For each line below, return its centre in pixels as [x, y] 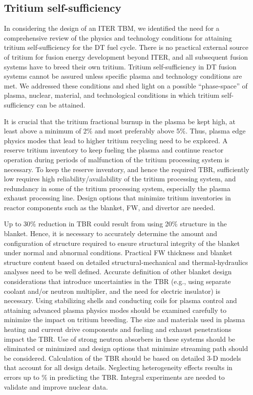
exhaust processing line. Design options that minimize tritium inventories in [117, 198]
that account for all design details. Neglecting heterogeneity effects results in [118, 367]
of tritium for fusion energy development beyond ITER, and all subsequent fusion [126, 56]
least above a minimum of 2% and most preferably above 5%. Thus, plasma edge [125, 131]
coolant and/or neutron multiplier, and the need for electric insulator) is [112, 291]
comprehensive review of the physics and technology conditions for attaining [118, 37]
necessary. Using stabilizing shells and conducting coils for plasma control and [121, 300]
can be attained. [61, 104]
